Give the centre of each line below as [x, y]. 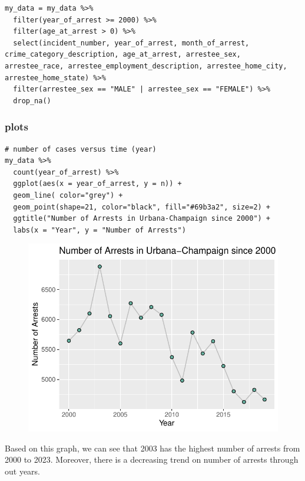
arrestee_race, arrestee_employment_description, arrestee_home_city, [146, 66]
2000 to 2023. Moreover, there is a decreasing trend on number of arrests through [152, 459]
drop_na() [32, 101]
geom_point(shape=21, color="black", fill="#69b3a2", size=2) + [142, 207]
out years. [23, 471]
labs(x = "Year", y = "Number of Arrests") [100, 230]
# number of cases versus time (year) [81, 149]
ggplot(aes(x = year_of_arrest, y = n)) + [97, 184]
